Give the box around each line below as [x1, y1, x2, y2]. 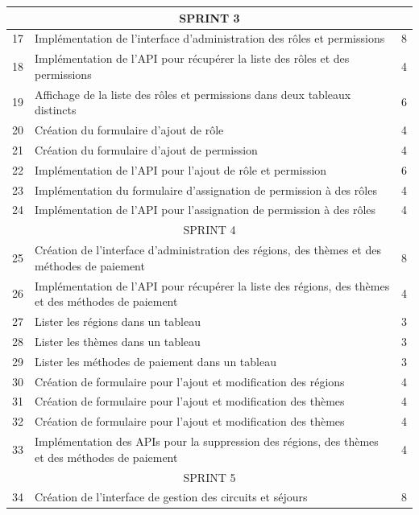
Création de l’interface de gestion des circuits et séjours [35, 488, 308, 505]
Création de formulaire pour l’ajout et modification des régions [35, 373, 345, 389]
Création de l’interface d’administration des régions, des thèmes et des [35, 241, 381, 258]
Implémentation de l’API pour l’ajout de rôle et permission [35, 161, 327, 178]
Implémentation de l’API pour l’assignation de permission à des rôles [35, 201, 376, 218]
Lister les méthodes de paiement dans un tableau [35, 352, 276, 369]
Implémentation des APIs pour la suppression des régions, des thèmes [35, 433, 379, 450]
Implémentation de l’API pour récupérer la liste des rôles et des [35, 50, 350, 67]
